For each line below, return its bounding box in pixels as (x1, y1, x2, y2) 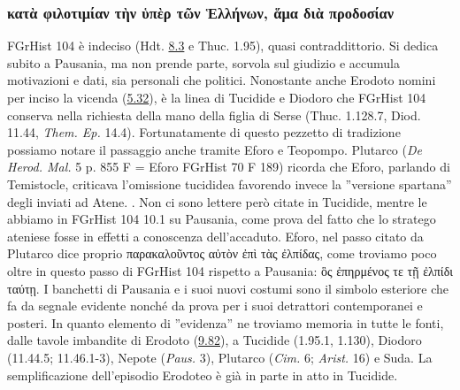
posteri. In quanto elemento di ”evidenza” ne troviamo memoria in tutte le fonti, (7, 313, 444, 332)
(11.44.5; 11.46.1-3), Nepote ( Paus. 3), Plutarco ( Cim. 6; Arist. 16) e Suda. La (7, 348, 433, 366)
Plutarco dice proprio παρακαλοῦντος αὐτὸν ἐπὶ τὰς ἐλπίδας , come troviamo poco (7, 244, 437, 263)
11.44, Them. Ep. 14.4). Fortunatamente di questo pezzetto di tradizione (7, 123, 401, 141)
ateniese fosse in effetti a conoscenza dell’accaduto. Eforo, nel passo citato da (7, 226, 424, 245)
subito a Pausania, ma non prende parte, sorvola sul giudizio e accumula (7, 53, 400, 72)
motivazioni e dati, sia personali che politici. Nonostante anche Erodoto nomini (7, 71, 436, 89)
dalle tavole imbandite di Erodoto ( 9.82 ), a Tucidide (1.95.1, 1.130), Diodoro (7, 331, 422, 349)
